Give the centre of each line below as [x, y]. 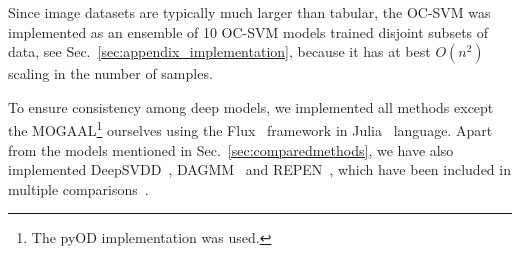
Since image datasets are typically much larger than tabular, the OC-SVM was [249, 12]
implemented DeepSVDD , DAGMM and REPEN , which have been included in [259, 169]
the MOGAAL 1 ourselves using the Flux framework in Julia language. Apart [250, 129]
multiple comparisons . [78, 188]
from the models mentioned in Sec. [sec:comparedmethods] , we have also [231, 149]
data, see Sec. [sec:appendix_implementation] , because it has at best [219, 51]
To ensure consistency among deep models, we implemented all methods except [251, 106]
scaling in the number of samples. [110, 73]
